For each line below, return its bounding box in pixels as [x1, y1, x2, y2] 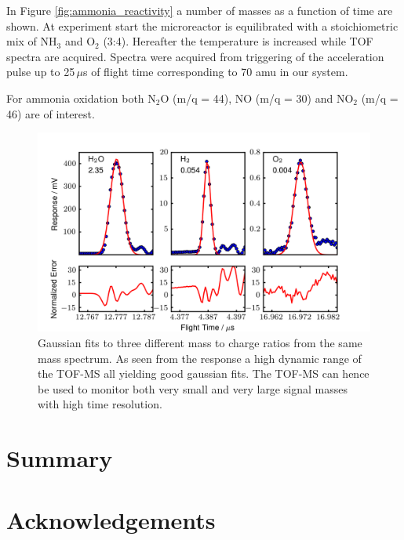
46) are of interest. [6, 105, 95, 121]
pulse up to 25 [6, 63, 75, 80]
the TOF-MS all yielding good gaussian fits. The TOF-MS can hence [38, 365, 369, 382]
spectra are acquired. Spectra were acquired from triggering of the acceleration [6, 48, 384, 64]
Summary [6, 442, 113, 474]
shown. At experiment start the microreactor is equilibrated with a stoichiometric [6, 17, 399, 34]
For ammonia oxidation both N [6, 89, 156, 106]
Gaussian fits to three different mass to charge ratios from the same [38, 334, 362, 350]
